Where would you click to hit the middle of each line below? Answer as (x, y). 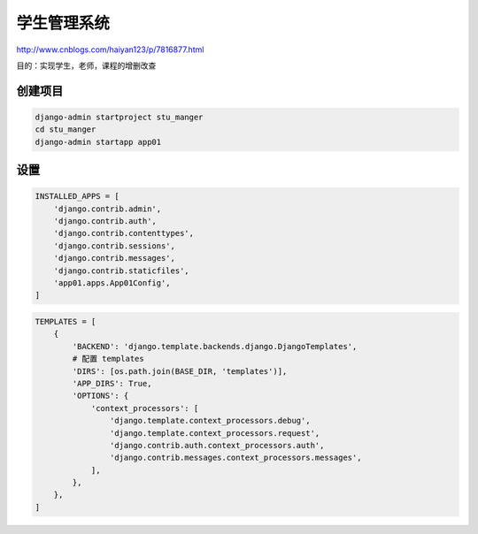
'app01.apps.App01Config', (112, 283)
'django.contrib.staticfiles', (121, 271)
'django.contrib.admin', (108, 209)
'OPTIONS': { (100, 396)
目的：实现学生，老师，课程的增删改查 (86, 65)
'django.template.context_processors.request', (215, 433)
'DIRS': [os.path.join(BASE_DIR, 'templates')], (180, 371)
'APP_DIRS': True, (112, 383)
